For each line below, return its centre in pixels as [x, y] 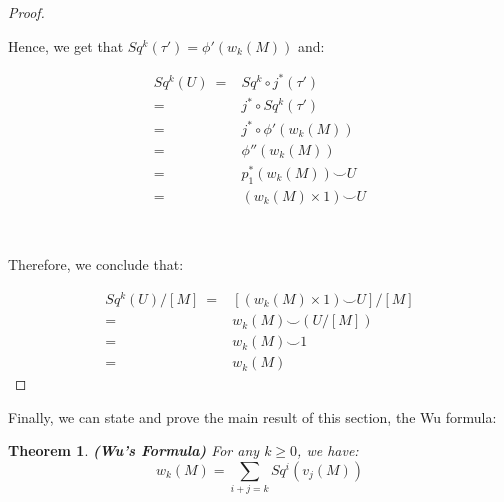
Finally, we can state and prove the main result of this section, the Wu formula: [252, 416]
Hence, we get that [66, 45]
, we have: [328, 450]
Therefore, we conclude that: [96, 264]
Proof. [26, 12]
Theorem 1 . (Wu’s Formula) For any [134, 450]
